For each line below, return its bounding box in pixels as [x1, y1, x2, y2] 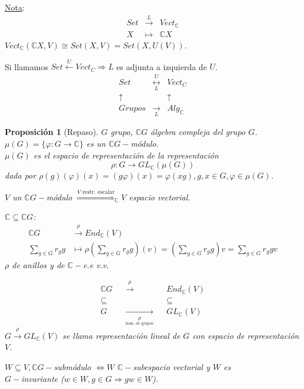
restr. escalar [82, 189, 115, 195]
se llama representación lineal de [62, 329, 181, 341]
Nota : [5, 1, 25, 13]
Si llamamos [5, 60, 48, 72]
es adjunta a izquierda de [116, 60, 207, 72]
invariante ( [21, 372, 64, 384]
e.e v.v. [83, 258, 109, 271]
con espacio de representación [192, 329, 299, 341]
